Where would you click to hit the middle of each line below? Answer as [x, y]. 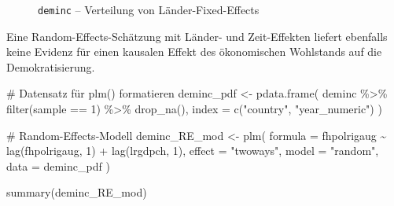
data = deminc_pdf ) [58, 166]
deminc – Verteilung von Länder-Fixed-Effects [149, 9]
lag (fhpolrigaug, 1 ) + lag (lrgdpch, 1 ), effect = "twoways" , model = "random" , [193, 151]
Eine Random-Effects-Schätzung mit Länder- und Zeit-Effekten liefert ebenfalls [197, 36]
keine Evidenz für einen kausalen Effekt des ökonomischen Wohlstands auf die [194, 51]
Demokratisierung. [51, 66]
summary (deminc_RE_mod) [77, 192]
